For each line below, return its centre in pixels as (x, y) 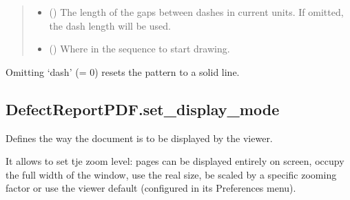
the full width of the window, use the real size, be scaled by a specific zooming (171, 174)
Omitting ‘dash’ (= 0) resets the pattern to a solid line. (123, 71)
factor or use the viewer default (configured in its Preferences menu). (151, 188)
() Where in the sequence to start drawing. (140, 49)
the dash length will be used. (110, 25)
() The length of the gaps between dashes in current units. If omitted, (196, 12)
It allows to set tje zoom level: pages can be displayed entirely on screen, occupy (175, 161)
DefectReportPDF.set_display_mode (143, 109)
